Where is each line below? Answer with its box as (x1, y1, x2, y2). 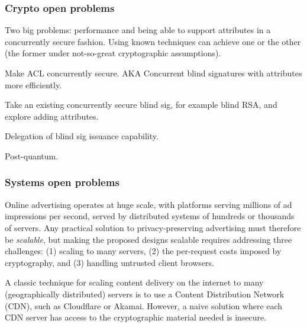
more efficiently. (5, 78, 62, 91)
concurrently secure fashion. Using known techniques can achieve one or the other (5, 35, 301, 47)
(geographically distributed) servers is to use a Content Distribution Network (5, 287, 285, 300)
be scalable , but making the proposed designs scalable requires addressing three (5, 233, 292, 245)
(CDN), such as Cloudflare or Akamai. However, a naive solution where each (5, 299, 283, 312)
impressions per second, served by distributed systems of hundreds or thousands (5, 210, 295, 222)
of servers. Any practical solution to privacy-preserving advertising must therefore (5, 221, 301, 233)
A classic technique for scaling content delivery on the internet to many (5, 276, 264, 288)
